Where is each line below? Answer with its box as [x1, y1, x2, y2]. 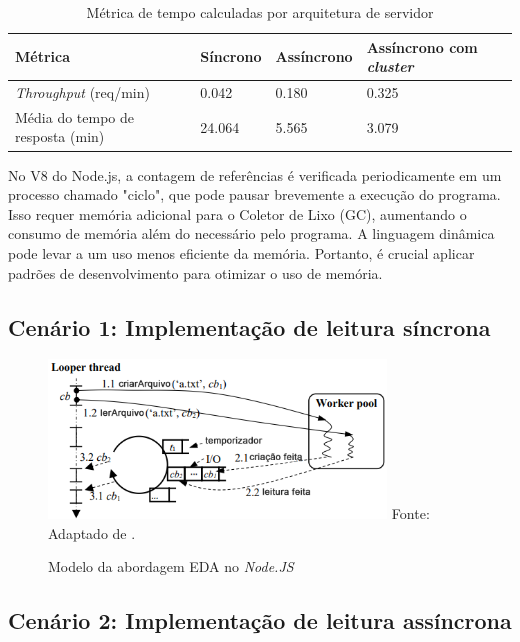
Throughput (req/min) [15, 82, 150, 103]
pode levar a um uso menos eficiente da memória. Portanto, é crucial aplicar [8, 242, 475, 263]
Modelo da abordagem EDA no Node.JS [48, 556, 294, 577]
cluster [366, 56, 414, 77]
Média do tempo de [15, 106, 134, 127]
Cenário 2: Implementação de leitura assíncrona [8, 605, 512, 636]
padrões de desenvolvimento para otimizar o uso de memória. [8, 262, 383, 283]
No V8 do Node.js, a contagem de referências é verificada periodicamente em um [8, 164, 502, 185]
